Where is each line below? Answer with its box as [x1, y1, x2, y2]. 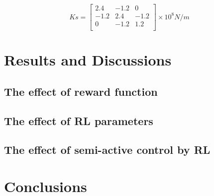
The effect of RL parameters [4, 113, 153, 128]
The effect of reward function [4, 83, 158, 99]
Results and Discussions [4, 50, 172, 70]
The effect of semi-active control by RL [4, 142, 211, 157]
